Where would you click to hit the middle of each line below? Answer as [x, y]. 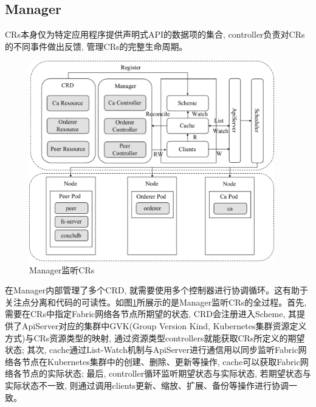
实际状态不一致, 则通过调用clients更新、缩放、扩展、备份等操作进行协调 [147, 385]
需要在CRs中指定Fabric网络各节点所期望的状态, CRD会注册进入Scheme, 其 [151, 314]
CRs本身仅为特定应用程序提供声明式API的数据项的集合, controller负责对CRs [155, 34]
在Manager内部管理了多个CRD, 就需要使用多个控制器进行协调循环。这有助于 [156, 290]
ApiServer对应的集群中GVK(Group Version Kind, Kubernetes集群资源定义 [164, 325]
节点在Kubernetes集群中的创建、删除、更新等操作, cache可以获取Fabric [161, 361]
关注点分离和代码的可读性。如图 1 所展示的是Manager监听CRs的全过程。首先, [156, 302]
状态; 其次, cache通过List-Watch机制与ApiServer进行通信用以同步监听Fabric [152, 350]
